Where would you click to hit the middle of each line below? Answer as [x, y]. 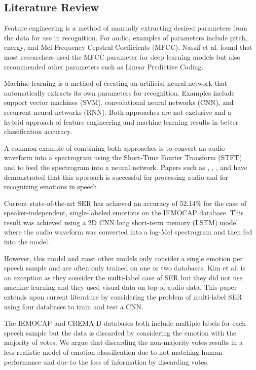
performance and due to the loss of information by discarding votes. [107, 361]
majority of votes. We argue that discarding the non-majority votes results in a [123, 342]
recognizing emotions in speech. [52, 186]
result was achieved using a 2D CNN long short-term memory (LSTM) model [121, 222]
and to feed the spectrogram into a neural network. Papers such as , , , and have [126, 167]
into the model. [27, 242]
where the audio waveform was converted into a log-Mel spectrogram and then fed [128, 232]
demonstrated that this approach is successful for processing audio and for [116, 177]
